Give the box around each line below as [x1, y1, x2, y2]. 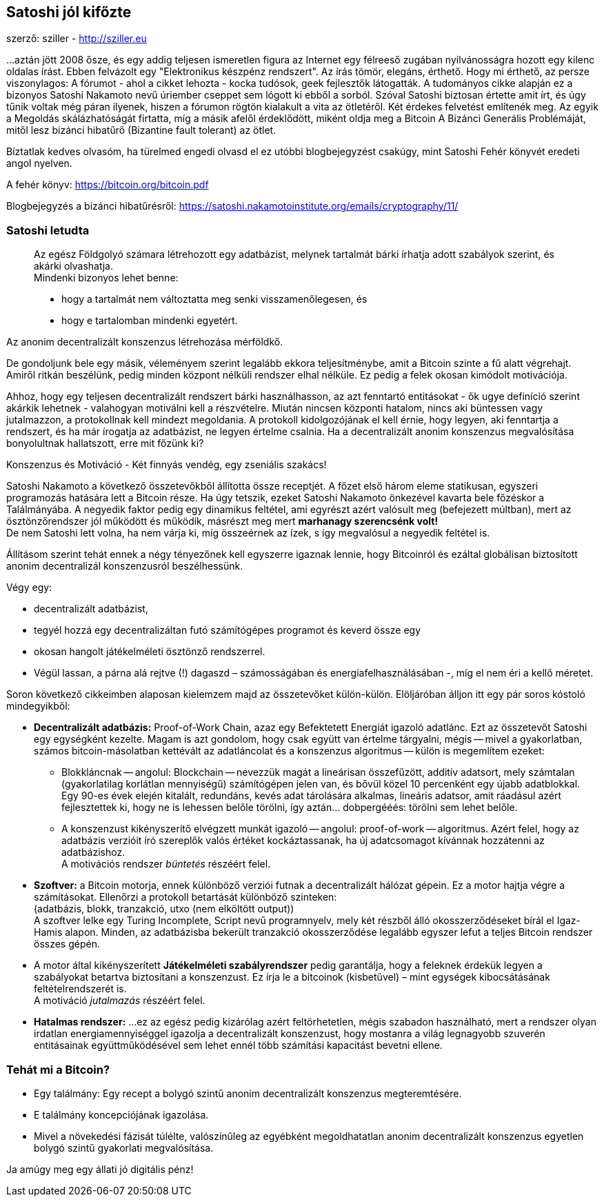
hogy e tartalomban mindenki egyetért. [61, 314, 238, 327]
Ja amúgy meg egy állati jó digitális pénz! [6, 1163, 194, 1175]
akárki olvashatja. [34, 260, 113, 272]
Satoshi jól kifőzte [6, 3, 132, 21]
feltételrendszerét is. [34, 983, 127, 995]
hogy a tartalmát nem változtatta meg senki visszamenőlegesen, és [61, 293, 368, 305]
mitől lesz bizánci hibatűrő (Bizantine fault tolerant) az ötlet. [6, 124, 276, 137]
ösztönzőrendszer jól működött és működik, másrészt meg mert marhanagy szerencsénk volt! [6, 515, 439, 528]
